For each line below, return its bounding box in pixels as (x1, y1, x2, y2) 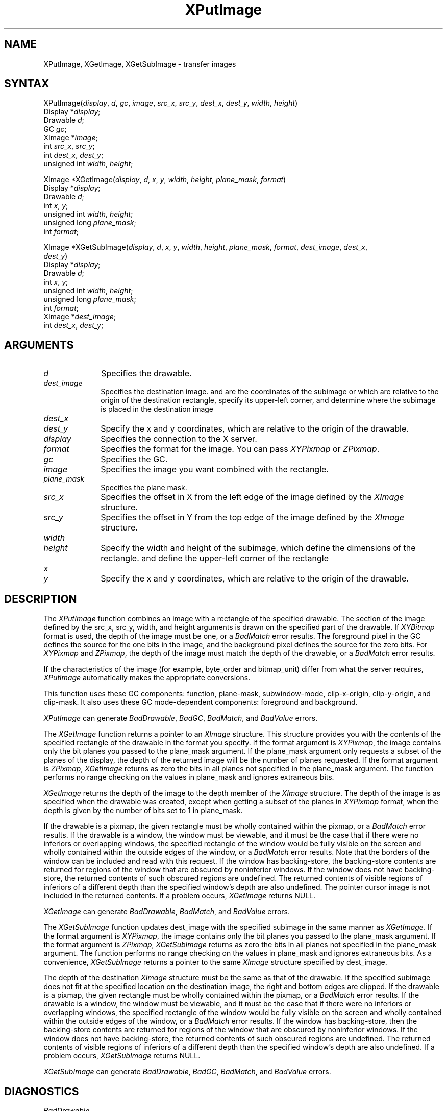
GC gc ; (43, 124, 67, 134)
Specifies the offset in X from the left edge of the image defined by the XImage (101, 492, 404, 502)
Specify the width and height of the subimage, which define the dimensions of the (101, 543, 416, 553)
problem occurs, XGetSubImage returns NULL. (43, 1051, 201, 1060)
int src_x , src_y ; (43, 142, 95, 151)
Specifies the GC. (101, 454, 168, 465)
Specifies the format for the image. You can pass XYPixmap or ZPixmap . (101, 444, 380, 454)
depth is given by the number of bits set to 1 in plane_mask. (43, 806, 243, 815)
